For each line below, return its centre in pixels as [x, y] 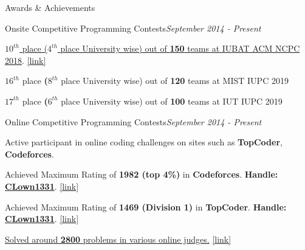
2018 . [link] [26, 60]
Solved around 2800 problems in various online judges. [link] [118, 239]
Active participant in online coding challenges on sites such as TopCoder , [144, 142]
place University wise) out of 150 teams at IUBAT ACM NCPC [180, 48]
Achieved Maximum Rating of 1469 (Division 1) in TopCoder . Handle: [146, 207]
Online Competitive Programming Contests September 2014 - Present [133, 121]
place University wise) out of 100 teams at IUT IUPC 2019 [172, 101]
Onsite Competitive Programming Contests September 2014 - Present [133, 28]
